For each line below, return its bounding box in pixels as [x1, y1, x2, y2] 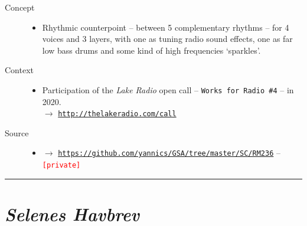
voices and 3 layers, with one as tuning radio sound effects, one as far [42, 32, 293, 45]
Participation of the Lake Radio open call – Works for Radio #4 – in [42, 83, 294, 96]
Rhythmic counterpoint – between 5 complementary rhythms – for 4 [42, 21, 289, 33]
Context [5, 64, 34, 76]
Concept [5, 1, 35, 13]
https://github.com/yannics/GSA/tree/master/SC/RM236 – [58, 146, 280, 159]
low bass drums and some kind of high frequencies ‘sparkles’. [42, 44, 261, 56]
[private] [42, 161, 81, 170]
